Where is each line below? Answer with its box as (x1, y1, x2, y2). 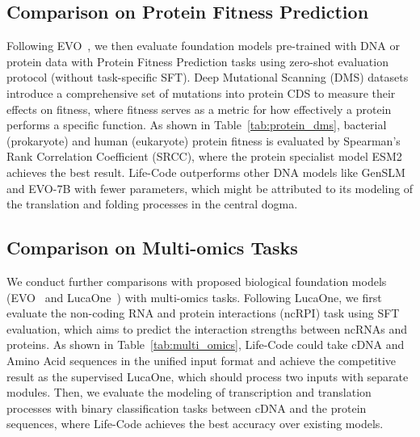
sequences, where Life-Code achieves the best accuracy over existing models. (6, 415, 384, 432)
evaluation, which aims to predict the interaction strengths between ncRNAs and (6, 320, 408, 337)
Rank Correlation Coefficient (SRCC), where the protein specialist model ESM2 (6, 148, 402, 165)
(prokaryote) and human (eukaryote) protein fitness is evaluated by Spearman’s (6, 132, 401, 149)
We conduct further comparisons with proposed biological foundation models (6, 272, 387, 289)
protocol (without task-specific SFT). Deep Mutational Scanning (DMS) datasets (6, 69, 409, 86)
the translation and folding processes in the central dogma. (6, 195, 298, 212)
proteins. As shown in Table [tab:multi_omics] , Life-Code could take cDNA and (6, 336, 405, 353)
